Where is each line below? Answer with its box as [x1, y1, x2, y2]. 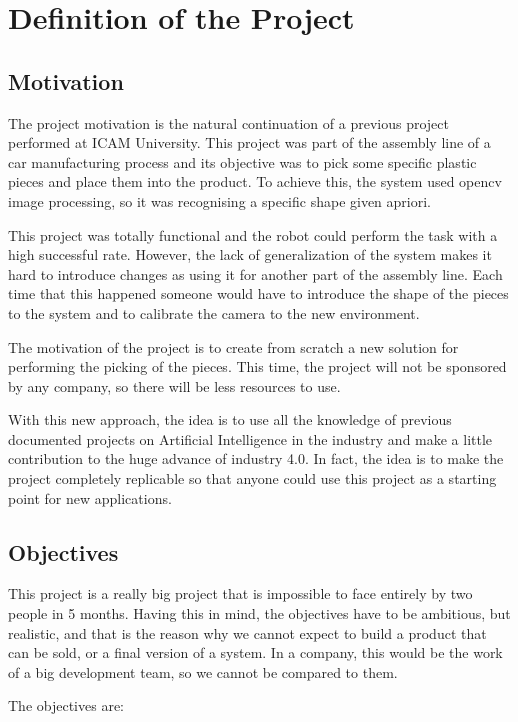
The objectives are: [8, 695, 124, 716]
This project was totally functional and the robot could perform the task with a [8, 224, 498, 245]
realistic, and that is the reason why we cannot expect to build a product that [8, 622, 487, 643]
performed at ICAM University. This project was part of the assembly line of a [8, 132, 491, 153]
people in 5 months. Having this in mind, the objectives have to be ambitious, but [8, 603, 511, 624]
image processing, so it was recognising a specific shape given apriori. [8, 190, 431, 211]
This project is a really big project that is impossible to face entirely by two [8, 583, 473, 604]
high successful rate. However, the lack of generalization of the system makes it [8, 244, 492, 265]
